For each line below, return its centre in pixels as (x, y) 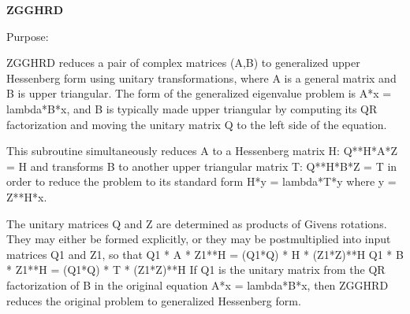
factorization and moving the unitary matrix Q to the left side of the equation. (197, 124)
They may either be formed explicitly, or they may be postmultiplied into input (199, 239)
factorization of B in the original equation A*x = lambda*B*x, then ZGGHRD (198, 284)
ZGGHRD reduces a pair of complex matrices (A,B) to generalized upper (183, 63)
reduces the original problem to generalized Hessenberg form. (154, 300)
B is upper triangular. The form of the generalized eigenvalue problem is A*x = (199, 93)
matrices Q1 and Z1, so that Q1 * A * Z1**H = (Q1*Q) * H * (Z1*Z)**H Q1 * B (205, 254)
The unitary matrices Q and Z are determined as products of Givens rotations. (197, 223)
